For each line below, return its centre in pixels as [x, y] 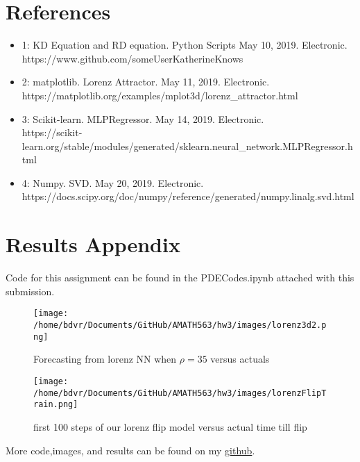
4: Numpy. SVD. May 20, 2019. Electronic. [113, 182]
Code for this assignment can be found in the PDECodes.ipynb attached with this [180, 278]
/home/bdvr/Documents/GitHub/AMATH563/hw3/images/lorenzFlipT [180, 393]
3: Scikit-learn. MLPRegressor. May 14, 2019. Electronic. [143, 118]
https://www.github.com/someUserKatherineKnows [132, 58]
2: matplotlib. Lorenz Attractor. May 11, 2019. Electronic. [146, 82]
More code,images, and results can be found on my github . [130, 450]
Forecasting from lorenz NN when [105, 359]
